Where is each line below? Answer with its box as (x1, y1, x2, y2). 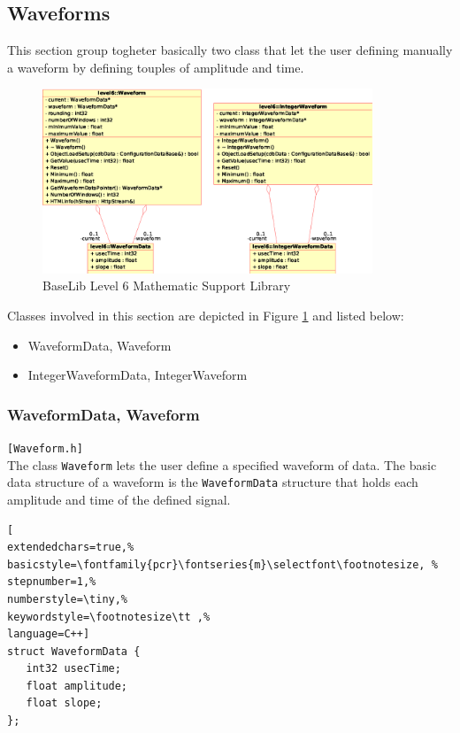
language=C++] (7, 628, 90, 641)
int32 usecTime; (26, 662, 121, 675)
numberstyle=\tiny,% (7, 592, 128, 606)
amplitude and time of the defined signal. (7, 490, 231, 508)
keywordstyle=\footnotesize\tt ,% (7, 610, 211, 623)
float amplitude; (26, 679, 128, 692)
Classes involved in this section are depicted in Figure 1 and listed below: (7, 305, 404, 324)
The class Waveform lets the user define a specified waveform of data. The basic (7, 455, 437, 474)
